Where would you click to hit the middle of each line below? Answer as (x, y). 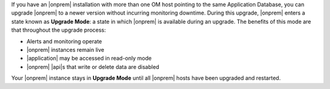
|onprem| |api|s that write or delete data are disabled (93, 66)
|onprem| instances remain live (65, 49)
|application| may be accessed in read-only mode (89, 59)
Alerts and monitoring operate (64, 41)
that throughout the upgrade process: (59, 30)
